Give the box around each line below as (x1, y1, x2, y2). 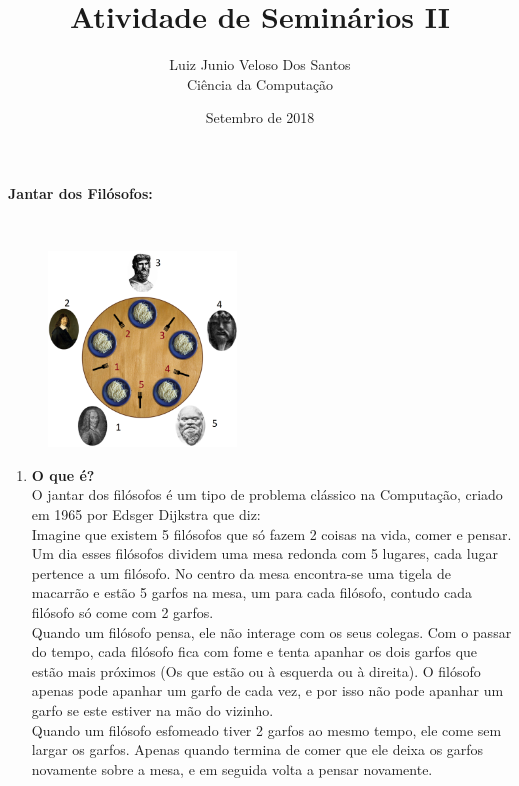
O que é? (31, 464, 95, 485)
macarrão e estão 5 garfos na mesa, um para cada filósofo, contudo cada (31, 582, 473, 603)
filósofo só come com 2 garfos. (31, 602, 214, 622)
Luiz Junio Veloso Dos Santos (169, 54, 351, 75)
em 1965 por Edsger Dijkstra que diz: (31, 504, 261, 525)
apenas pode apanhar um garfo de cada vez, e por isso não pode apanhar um (31, 680, 504, 701)
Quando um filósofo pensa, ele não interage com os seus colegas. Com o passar (31, 621, 512, 642)
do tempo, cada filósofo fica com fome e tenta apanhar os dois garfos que (31, 641, 478, 662)
